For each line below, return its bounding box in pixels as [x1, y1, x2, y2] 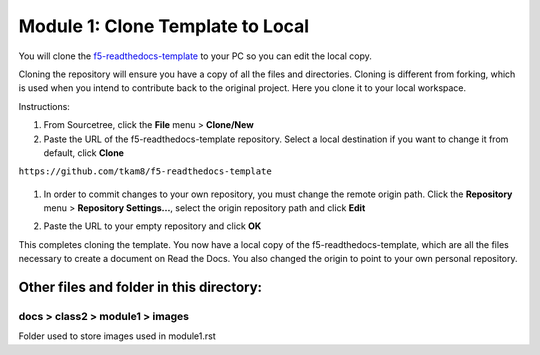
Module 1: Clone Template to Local [18, 15, 310, 37]
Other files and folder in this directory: [18, 279, 263, 296]
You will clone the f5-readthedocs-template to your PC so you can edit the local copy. [18, 50, 372, 62]
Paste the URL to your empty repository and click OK [43, 220, 262, 232]
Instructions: [18, 100, 70, 112]
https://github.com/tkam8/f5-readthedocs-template [18, 166, 272, 177]
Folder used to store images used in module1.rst [18, 330, 217, 342]
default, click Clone [43, 146, 125, 159]
